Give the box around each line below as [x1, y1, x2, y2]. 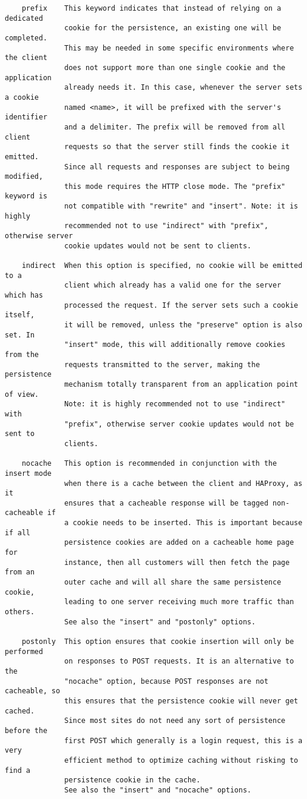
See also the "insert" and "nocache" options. [64, 785, 252, 794]
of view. [5, 390, 39, 399]
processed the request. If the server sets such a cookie [64, 301, 298, 310]
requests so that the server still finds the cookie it [64, 143, 290, 151]
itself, [5, 311, 35, 320]
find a [5, 766, 30, 775]
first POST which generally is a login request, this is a [64, 736, 303, 745]
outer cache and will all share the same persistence [64, 578, 281, 587]
